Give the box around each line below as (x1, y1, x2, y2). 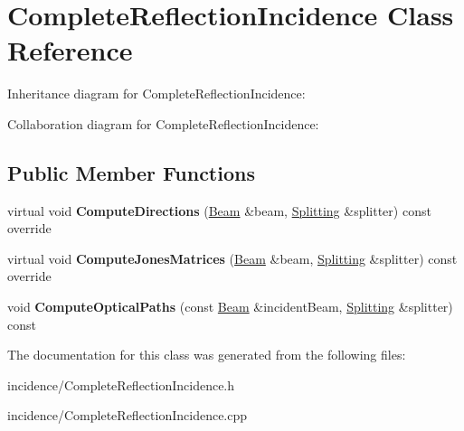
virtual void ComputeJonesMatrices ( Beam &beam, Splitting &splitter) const (7, 248, 458, 267)
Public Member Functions (7, 158, 255, 186)
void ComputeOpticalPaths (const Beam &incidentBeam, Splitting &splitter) (7, 297, 453, 316)
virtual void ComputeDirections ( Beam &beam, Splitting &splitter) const (7, 201, 431, 220)
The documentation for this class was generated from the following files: (7, 345, 406, 364)
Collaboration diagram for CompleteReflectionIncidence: (7, 114, 319, 133)
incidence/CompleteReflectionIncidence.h (7, 375, 235, 394)
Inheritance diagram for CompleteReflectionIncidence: (7, 84, 306, 103)
